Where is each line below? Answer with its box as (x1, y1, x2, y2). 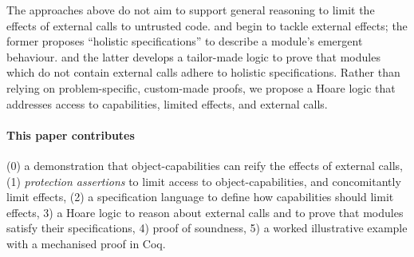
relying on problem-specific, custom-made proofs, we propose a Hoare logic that (6, 79, 396, 96)
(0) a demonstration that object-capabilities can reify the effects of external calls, (6, 156, 404, 173)
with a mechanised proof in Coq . (6, 235, 166, 251)
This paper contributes (6, 126, 135, 143)
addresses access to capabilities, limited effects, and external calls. (6, 95, 328, 112)
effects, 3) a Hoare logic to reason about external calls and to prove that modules (6, 204, 404, 220)
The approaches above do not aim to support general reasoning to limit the (6, 2, 375, 18)
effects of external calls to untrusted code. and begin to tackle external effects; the (6, 17, 408, 34)
